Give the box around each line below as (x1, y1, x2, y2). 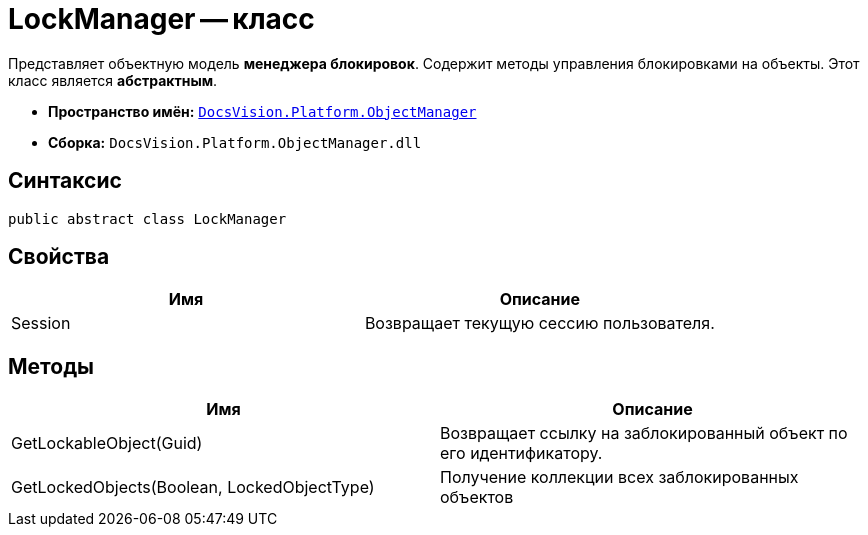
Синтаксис (8, 168, 122, 194)
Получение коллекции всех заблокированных (440, 467, 799, 488)
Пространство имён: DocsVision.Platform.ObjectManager (48, 102, 477, 120)
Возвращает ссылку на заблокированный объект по (440, 423, 848, 444)
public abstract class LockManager (8, 210, 287, 227)
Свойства (8, 244, 110, 270)
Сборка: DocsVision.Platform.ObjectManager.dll (48, 133, 422, 151)
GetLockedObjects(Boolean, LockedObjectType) (11, 477, 375, 498)
